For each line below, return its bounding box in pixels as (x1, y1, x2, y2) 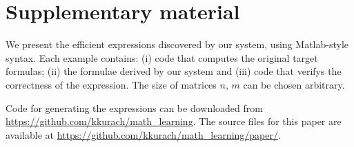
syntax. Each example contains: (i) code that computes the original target (6, 50, 318, 65)
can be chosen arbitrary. (243, 77, 345, 91)
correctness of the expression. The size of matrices (6, 77, 217, 91)
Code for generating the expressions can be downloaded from (6, 100, 263, 115)
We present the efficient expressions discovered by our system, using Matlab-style (6, 37, 349, 52)
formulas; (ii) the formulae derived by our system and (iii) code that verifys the (6, 64, 342, 78)
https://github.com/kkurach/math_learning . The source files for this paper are (6, 114, 342, 128)
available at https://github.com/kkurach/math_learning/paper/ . (6, 127, 281, 142)
